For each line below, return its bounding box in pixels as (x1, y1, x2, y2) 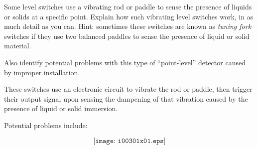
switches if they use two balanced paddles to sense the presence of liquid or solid (4, 30, 250, 41)
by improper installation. (4, 67, 80, 77)
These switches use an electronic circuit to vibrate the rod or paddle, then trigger (4, 84, 253, 94)
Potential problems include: (4, 120, 88, 130)
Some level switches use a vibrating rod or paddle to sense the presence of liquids (4, 1, 252, 11)
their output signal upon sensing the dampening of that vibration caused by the (4, 93, 248, 104)
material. (4, 40, 31, 51)
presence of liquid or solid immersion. (4, 103, 118, 114)
